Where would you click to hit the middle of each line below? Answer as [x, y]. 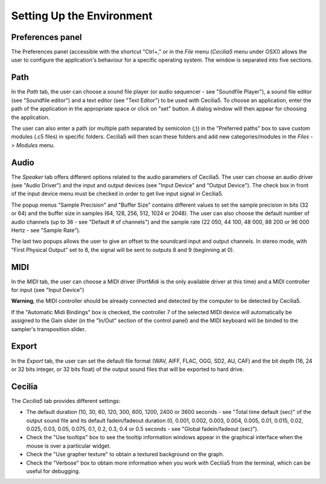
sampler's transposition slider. [49, 329]
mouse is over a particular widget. [69, 446]
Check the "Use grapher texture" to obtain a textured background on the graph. [125, 454]
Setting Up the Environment [82, 16]
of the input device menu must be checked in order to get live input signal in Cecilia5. [117, 194]
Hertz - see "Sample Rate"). [46, 230]
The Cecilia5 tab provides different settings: [66, 401]
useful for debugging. [53, 471]
